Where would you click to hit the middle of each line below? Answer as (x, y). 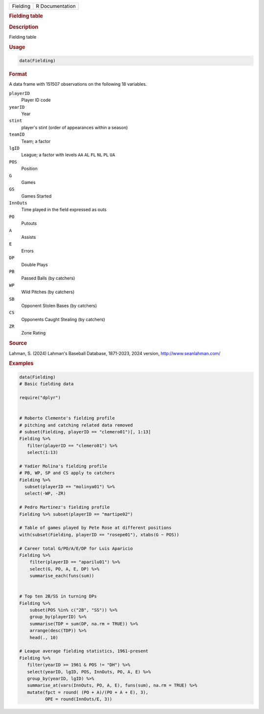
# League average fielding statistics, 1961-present (84, 651)
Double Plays (35, 264)
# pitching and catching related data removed (76, 425)
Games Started (36, 196)
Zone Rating (33, 333)
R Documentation (56, 6)
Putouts (29, 223)
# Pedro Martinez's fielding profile (65, 507)
